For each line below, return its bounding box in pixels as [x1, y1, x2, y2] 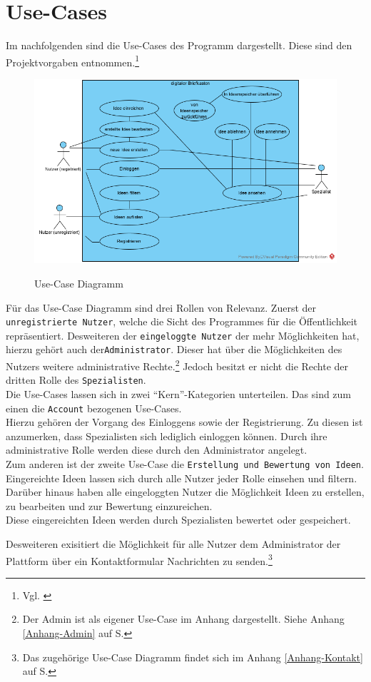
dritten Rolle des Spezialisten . [6, 372, 146, 387]
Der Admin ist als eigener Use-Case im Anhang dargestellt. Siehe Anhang [22, 611, 345, 626]
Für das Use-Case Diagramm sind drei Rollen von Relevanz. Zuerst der [6, 300, 317, 315]
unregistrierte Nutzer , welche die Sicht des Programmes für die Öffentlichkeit [6, 314, 357, 329]
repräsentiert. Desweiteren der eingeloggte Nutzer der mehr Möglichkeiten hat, [6, 327, 360, 342]
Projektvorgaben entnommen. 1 [6, 52, 139, 69]
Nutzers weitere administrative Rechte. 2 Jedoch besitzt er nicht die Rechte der [6, 357, 349, 373]
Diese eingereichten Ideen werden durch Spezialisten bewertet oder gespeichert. [6, 512, 351, 527]
